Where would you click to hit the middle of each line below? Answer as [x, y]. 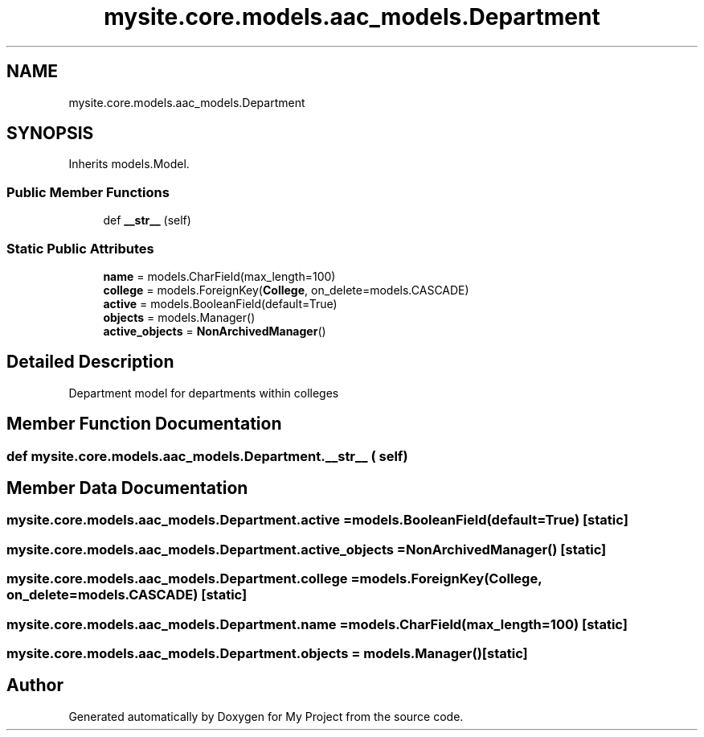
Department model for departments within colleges [204, 393]
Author [35, 686]
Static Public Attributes [80, 248]
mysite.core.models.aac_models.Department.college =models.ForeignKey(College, [274, 579]
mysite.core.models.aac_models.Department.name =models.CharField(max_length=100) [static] [317, 624]
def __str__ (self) [147, 220]
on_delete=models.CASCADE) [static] [127, 595]
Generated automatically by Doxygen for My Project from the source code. [266, 716]
